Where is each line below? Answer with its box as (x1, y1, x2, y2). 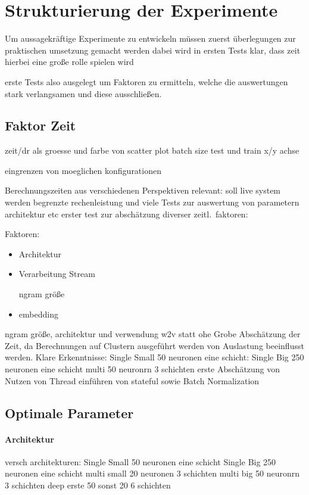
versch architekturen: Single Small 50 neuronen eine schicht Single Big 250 (5, 455, 276, 468)
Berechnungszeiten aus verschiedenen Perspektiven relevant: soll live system (5, 184, 281, 197)
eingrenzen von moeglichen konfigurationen (5, 164, 161, 176)
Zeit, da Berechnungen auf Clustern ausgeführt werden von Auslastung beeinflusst (5, 339, 304, 351)
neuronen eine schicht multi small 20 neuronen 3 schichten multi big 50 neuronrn (5, 467, 300, 480)
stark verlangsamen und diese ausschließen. (5, 87, 162, 99)
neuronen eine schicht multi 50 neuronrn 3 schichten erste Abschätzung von (5, 363, 280, 375)
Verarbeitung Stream (18, 267, 95, 280)
